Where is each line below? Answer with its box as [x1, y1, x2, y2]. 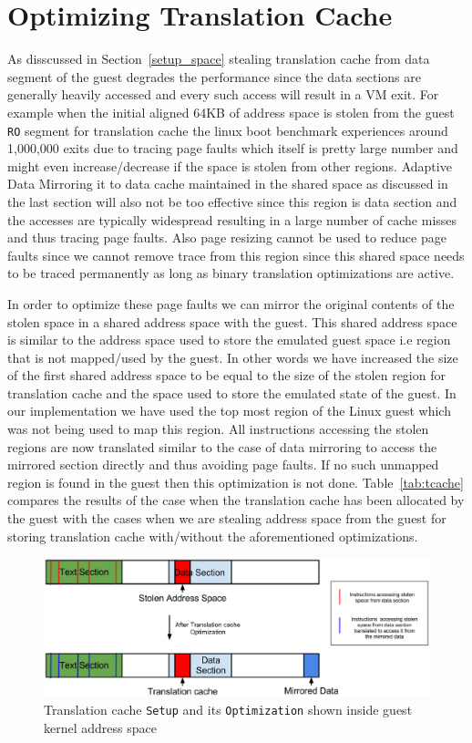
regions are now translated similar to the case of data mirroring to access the [7, 437, 437, 456]
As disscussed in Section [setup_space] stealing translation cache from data [7, 49, 430, 68]
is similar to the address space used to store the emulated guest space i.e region [7, 330, 451, 349]
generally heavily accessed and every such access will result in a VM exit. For [7, 85, 439, 104]
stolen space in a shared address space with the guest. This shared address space [7, 312, 457, 331]
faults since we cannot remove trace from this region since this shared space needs [7, 245, 465, 264]
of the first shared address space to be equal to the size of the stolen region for [7, 366, 446, 385]
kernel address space [44, 717, 157, 737]
